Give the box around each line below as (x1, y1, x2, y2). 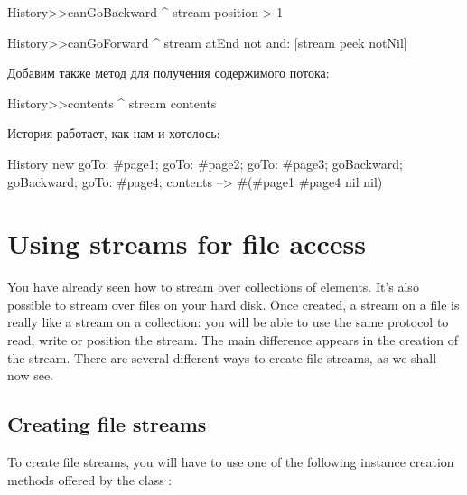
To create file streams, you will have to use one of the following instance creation (7, 453, 454, 472)
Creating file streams (7, 410, 207, 438)
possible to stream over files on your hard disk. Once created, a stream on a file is (7, 294, 460, 313)
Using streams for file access (7, 225, 366, 262)
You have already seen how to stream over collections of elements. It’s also (7, 277, 419, 296)
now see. (7, 366, 54, 385)
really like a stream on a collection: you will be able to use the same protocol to (7, 313, 449, 332)
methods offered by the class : (7, 470, 173, 489)
